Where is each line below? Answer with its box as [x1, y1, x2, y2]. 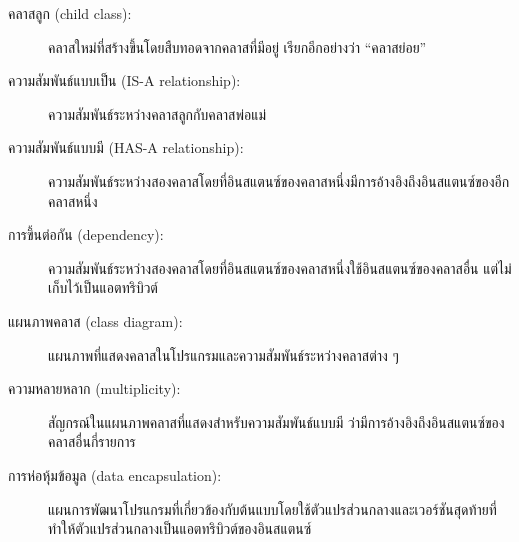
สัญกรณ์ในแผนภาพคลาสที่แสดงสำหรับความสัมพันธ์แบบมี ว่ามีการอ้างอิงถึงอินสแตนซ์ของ [48, 411, 505, 432]
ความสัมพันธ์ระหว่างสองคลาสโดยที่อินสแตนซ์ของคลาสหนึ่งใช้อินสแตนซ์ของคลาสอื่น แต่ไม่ [48, 257, 512, 278]
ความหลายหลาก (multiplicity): [8, 378, 181, 399]
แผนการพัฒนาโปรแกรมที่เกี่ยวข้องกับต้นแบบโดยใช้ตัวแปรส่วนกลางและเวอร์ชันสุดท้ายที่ [48, 498, 497, 519]
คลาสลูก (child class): [8, 3, 132, 23]
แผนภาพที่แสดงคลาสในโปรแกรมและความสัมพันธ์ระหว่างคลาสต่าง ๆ [48, 344, 399, 365]
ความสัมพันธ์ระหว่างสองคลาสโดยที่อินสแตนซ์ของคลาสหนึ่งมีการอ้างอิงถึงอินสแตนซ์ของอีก [48, 170, 510, 191]
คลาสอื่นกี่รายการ [48, 431, 136, 452]
